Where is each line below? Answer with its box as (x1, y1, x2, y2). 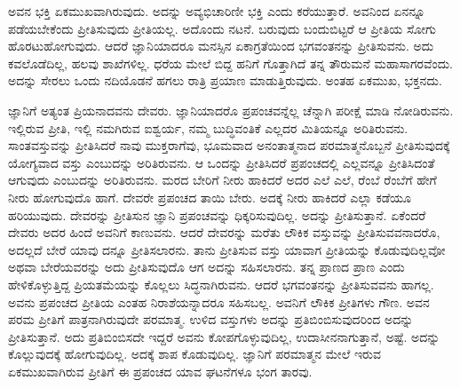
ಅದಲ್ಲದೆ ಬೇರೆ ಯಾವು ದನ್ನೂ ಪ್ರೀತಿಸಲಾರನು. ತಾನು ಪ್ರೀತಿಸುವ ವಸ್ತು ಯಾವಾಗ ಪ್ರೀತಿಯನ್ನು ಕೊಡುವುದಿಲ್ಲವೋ (8, 240, 446, 258)
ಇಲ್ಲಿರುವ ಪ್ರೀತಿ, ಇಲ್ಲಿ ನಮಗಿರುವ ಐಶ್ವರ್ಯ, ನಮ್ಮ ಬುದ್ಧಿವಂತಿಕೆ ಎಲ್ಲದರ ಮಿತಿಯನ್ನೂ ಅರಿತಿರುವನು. (8, 118, 408, 137)
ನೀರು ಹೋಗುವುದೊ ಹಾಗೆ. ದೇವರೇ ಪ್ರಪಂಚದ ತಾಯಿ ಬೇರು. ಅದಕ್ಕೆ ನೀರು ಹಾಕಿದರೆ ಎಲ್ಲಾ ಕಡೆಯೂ (8, 187, 411, 206)
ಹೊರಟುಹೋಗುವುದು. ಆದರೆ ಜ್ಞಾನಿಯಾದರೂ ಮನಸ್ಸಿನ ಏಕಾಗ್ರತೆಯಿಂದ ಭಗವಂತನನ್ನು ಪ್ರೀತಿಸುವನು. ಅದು (8, 36, 434, 55)
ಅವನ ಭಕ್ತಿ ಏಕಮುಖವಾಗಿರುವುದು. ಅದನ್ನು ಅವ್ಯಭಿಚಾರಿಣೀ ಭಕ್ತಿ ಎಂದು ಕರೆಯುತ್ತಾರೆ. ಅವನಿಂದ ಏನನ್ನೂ (8, 2, 425, 20)
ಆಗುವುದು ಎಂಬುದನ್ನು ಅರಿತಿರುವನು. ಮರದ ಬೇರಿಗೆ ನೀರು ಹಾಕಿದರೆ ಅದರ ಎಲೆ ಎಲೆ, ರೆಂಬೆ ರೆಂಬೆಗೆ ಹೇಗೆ (8, 170, 437, 189)
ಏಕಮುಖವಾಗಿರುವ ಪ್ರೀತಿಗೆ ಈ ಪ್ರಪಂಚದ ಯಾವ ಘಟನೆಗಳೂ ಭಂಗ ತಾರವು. (8, 361, 313, 380)
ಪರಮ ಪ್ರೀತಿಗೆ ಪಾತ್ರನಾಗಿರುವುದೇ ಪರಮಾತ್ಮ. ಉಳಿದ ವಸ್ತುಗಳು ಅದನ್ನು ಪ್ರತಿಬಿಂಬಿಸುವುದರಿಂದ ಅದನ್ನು (8, 310, 414, 329)
